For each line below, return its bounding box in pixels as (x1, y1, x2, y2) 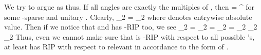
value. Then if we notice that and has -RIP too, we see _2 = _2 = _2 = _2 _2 (4, 21, 257, 32)
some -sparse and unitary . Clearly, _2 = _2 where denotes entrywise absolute (4, 11, 252, 22)
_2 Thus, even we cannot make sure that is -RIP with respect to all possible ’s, (4, 31, 255, 42)
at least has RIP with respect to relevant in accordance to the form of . (4, 41, 229, 52)
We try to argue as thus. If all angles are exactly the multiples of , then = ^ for (4, 2, 254, 12)
